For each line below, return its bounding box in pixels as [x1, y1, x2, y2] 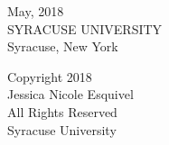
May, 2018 [7, 2, 64, 20]
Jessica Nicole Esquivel [7, 85, 134, 104]
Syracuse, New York [7, 37, 118, 56]
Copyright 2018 [7, 67, 92, 86]
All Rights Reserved [7, 102, 117, 121]
